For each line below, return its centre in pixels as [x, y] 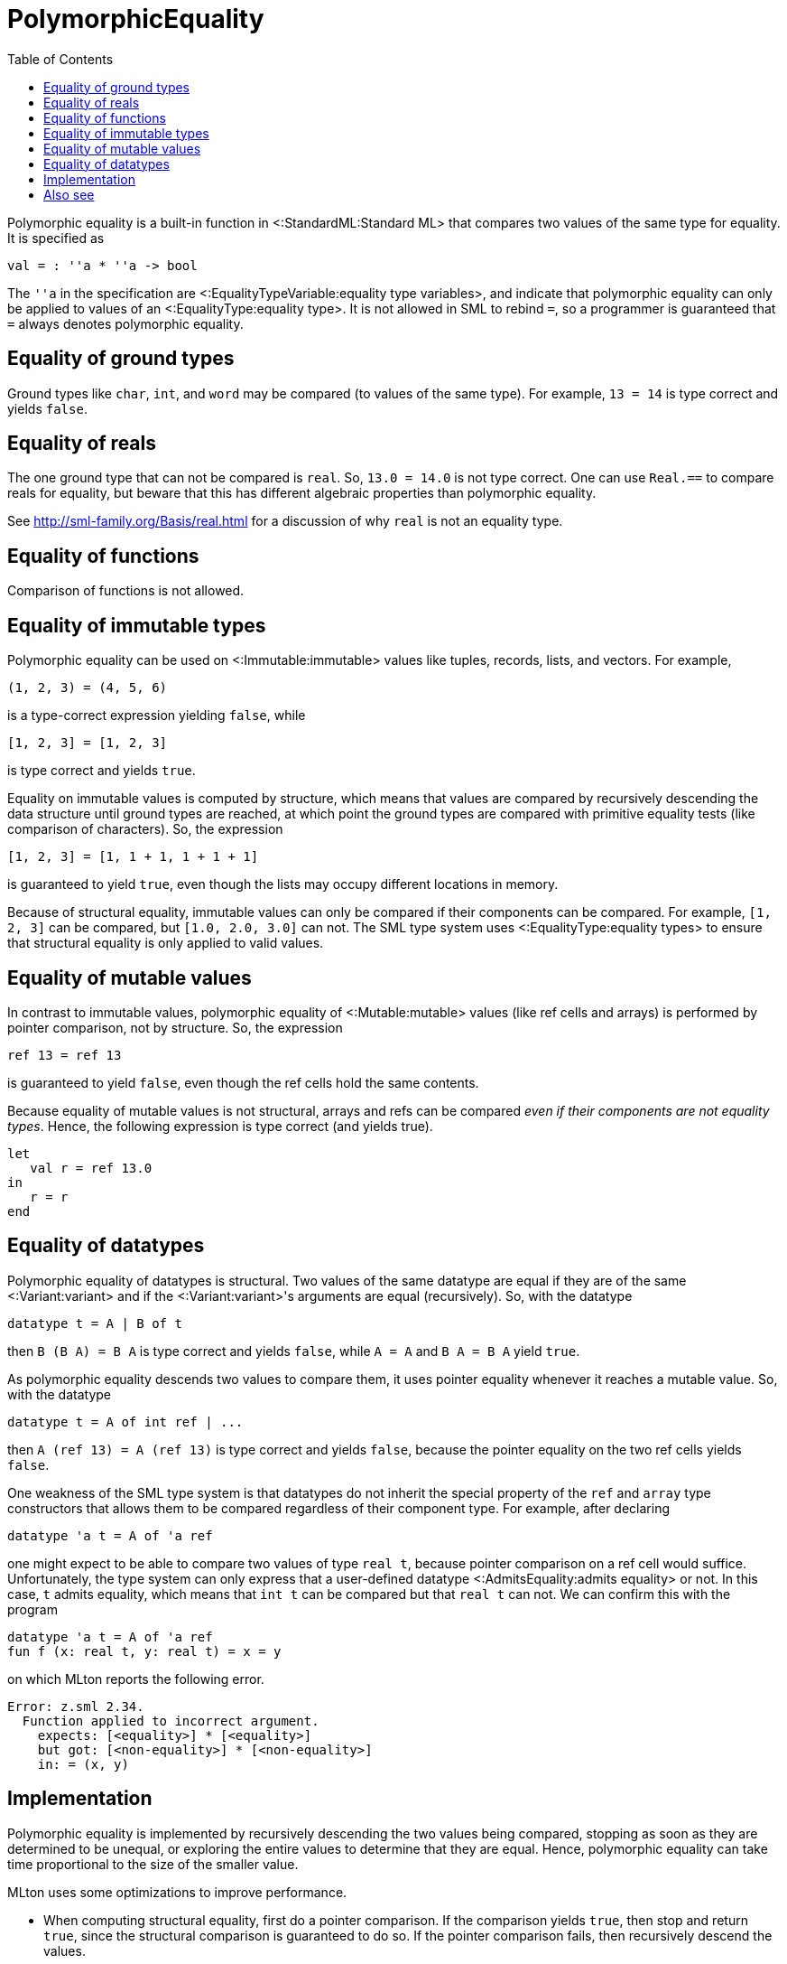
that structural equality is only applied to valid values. [166, 943]
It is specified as [56, 238]
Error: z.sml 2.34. [76, 1706]
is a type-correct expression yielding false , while [157, 715]
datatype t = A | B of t [95, 1323]
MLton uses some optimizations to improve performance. [177, 1892]
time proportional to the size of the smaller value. [153, 1864]
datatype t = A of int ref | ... [125, 1422]
